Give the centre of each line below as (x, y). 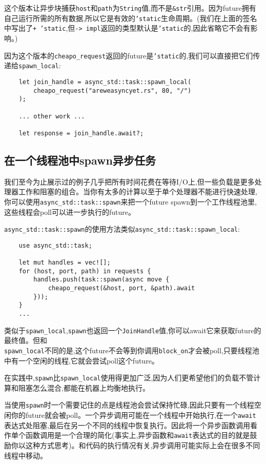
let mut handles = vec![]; (65, 263)
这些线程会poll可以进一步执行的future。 (70, 211)
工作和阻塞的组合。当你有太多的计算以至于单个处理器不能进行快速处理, (138, 191)
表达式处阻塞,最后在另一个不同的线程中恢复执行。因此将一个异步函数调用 (127, 425)
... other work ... (52, 116)
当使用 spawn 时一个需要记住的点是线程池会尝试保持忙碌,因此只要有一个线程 (129, 405)
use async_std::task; (55, 245)
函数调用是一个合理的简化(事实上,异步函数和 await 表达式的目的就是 (138, 435)
